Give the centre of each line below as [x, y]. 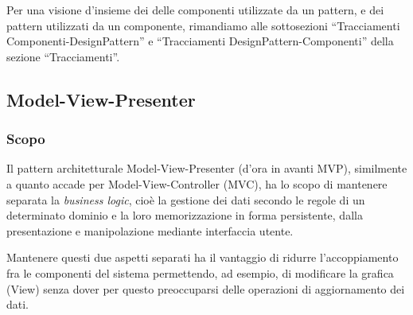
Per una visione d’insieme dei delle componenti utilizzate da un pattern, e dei [195, 10]
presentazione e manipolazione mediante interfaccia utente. [150, 230]
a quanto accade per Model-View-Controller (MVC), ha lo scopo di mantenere [197, 183]
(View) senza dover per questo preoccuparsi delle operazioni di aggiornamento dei [206, 288]
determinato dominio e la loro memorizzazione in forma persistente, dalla [185, 215]
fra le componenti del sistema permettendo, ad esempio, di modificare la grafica [200, 272]
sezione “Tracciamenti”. [63, 56]
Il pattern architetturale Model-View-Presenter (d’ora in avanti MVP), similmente [207, 168]
